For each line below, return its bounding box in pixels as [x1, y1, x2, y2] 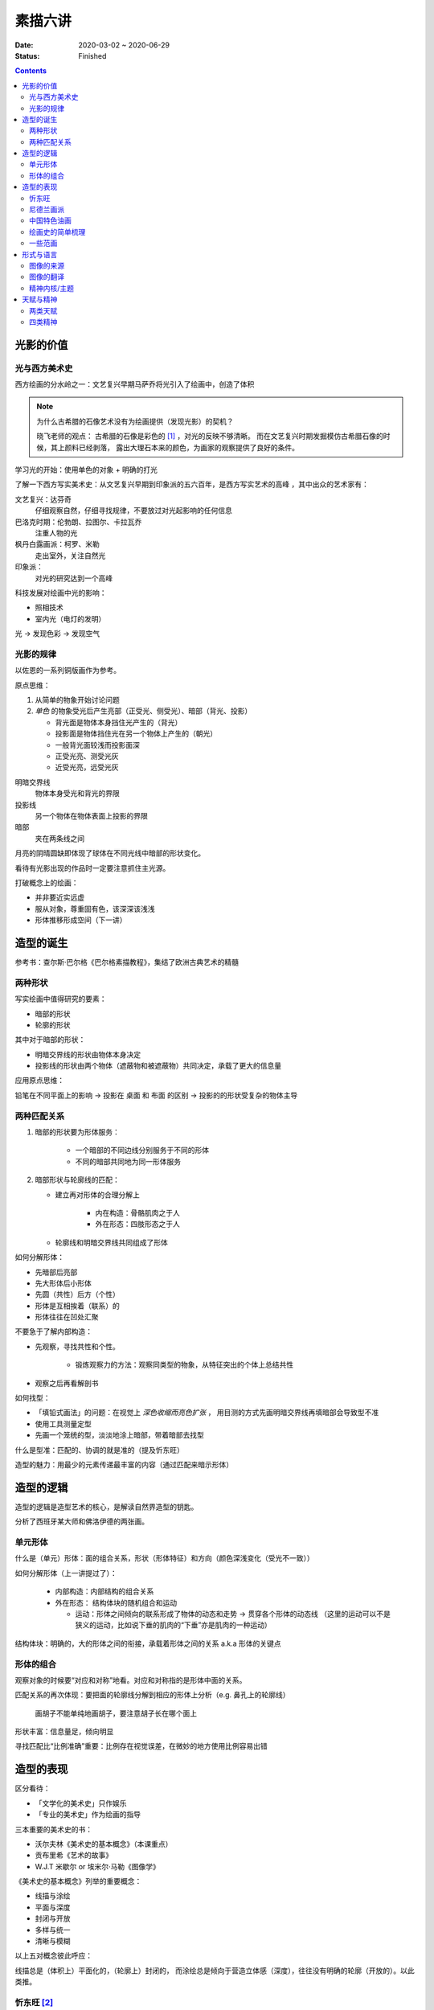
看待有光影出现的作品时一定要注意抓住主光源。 [14, 863, 170, 872]
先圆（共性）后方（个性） [35, 1290, 120, 1299]
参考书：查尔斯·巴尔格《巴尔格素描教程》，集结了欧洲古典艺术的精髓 [14, 957, 240, 966]
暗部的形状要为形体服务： [35, 1126, 120, 1137]
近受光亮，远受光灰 [55, 762, 119, 772]
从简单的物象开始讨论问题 [35, 695, 120, 705]
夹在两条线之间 [35, 833, 84, 843]
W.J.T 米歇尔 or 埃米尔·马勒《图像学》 [35, 1861, 161, 1871]
